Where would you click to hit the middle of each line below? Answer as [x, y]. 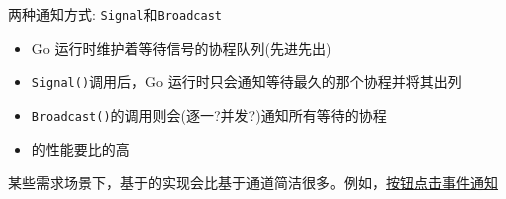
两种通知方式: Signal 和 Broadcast [115, 14]
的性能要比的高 [80, 148]
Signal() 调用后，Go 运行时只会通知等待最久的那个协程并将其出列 [246, 81]
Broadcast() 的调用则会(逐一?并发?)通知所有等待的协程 [209, 114]
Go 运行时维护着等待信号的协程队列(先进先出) [181, 47]
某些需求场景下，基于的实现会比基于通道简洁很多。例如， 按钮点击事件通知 [253, 182]
